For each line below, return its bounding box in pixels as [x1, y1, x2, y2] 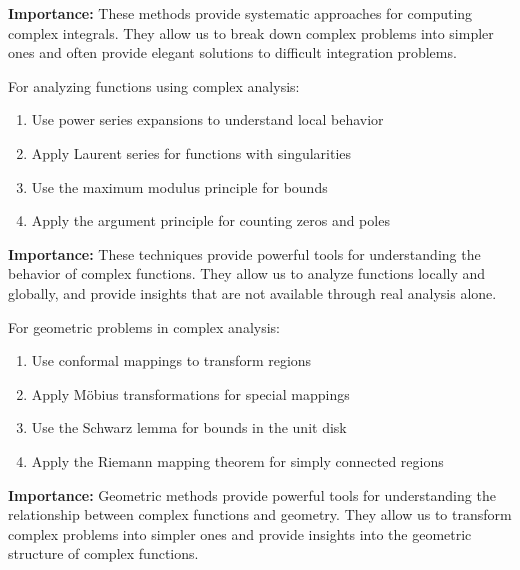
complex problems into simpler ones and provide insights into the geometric [8, 523, 472, 544]
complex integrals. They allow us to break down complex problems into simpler [8, 22, 494, 43]
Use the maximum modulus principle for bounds [31, 176, 328, 197]
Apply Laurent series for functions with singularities [31, 142, 352, 163]
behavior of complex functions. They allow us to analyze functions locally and [8, 263, 486, 284]
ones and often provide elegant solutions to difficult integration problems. [8, 42, 457, 63]
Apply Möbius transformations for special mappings [31, 383, 350, 404]
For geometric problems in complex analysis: [8, 316, 280, 337]
